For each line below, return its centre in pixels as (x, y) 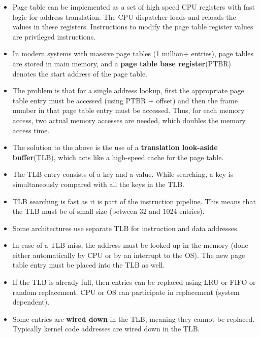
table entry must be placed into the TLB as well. (89, 265)
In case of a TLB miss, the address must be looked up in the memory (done (130, 245)
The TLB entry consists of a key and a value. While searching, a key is (123, 174)
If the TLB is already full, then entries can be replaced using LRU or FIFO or (134, 282)
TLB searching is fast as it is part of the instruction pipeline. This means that (134, 201)
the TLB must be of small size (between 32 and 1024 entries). (108, 211)
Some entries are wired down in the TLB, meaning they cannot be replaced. (134, 319)
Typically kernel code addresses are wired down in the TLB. (106, 329)
